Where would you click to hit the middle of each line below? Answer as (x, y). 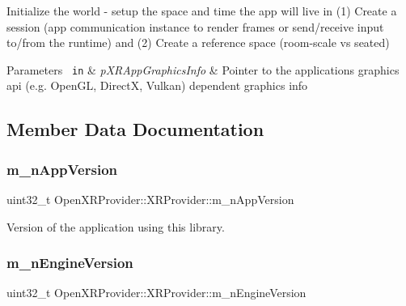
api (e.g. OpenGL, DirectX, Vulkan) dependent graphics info (157, 85)
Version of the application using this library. (116, 226)
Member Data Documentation (135, 129)
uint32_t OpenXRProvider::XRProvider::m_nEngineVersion (156, 293)
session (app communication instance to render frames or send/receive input (195, 26)
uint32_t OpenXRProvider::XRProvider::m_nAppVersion (150, 200)
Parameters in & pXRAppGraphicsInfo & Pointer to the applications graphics (203, 69)
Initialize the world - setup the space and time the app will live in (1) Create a (202, 11)
